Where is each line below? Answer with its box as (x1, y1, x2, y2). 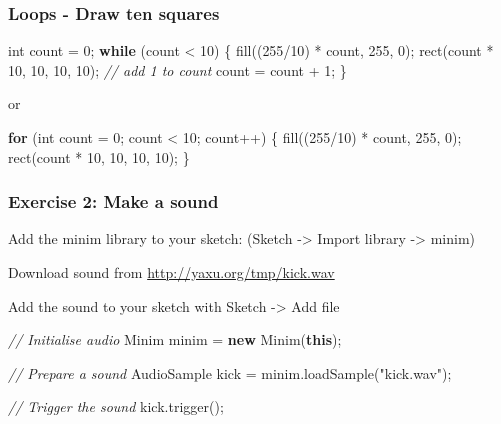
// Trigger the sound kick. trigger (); (8, 396, 224, 417)
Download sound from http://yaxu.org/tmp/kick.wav (8, 262, 335, 282)
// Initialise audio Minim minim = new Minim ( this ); (8, 329, 342, 350)
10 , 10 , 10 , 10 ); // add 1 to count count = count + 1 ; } (8, 59, 347, 80)
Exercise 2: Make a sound (8, 189, 219, 214)
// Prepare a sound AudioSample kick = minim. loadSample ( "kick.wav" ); (8, 362, 452, 383)
